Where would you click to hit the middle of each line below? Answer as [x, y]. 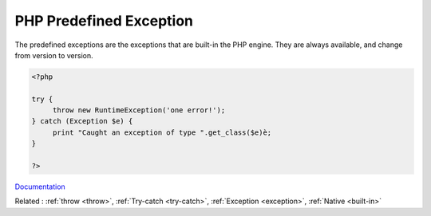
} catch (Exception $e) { [82, 121]
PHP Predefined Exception [104, 21]
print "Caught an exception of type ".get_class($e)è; [162, 132]
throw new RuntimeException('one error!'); [139, 110]
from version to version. [54, 55]
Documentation [40, 187]
